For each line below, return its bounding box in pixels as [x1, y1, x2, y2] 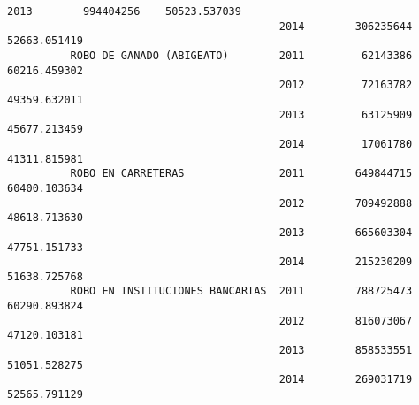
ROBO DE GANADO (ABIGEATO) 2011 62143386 [70, 49, 413, 62]
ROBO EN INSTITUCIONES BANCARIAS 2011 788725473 [70, 285, 413, 298]
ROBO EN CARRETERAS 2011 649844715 [70, 167, 413, 180]
